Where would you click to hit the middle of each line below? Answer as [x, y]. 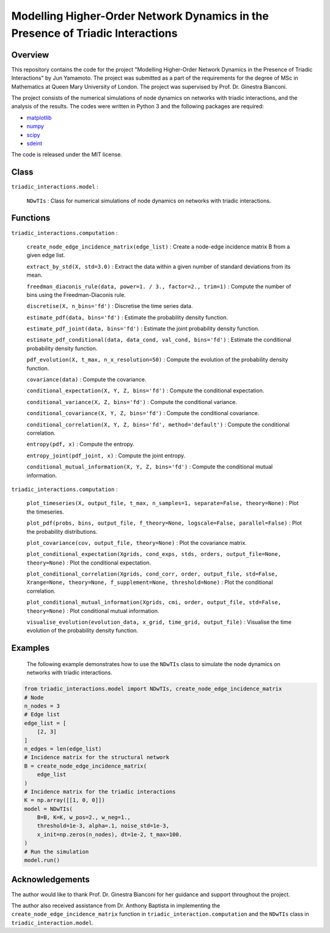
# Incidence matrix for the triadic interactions [100, 792]
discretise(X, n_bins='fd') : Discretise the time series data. [110, 306]
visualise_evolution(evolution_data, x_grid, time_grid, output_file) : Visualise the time [159, 622]
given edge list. [46, 255]
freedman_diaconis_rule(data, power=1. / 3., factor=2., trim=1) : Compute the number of [159, 286]
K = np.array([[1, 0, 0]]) [64, 800]
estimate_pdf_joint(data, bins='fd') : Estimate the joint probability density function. [143, 329]
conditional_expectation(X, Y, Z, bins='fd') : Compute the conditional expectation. [145, 391]
